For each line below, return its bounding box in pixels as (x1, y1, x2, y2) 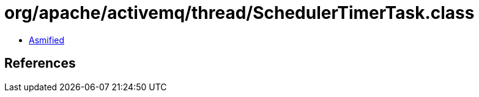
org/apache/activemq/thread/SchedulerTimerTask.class (4, 2, 475, 23)
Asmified (29, 34, 65, 45)
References (4, 56, 76, 71)
